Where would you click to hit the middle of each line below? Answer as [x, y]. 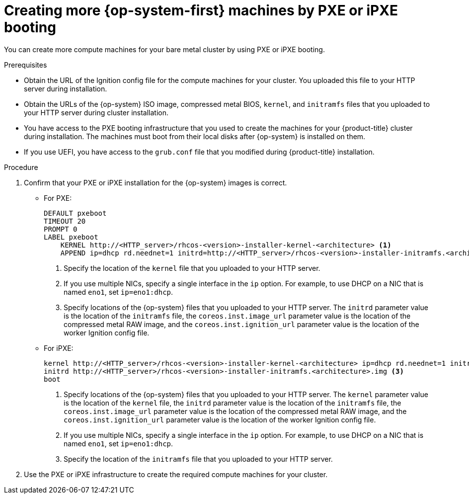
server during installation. [66, 88]
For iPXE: [59, 348]
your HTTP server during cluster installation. [96, 112]
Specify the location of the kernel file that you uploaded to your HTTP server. [192, 268]
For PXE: [58, 198]
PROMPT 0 [61, 229]
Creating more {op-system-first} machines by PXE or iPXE [201, 10]
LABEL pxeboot [71, 237]
